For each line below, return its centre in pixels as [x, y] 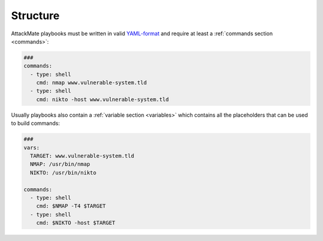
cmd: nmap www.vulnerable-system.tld [92, 83]
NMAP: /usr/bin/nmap [60, 164]
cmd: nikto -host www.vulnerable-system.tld [103, 99]
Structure [35, 16]
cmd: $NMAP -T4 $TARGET [71, 206]
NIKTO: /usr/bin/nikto [63, 173]
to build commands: [35, 123]
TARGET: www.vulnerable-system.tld [82, 156]
